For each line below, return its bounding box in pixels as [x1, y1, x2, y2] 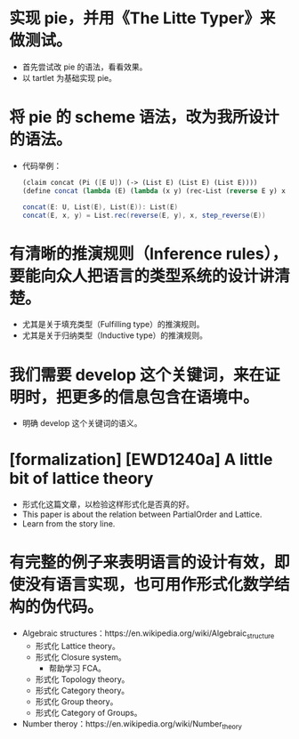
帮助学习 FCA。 [48, 663, 107, 673]
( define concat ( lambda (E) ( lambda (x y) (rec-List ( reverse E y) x [21, 186, 287, 196]
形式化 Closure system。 [35, 651, 126, 663]
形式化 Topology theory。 [35, 673, 130, 685]
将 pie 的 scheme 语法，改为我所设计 [9, 108, 279, 127]
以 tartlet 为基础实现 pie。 [21, 72, 117, 83]
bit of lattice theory [9, 469, 154, 489]
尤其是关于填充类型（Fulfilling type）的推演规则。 [21, 319, 205, 330]
